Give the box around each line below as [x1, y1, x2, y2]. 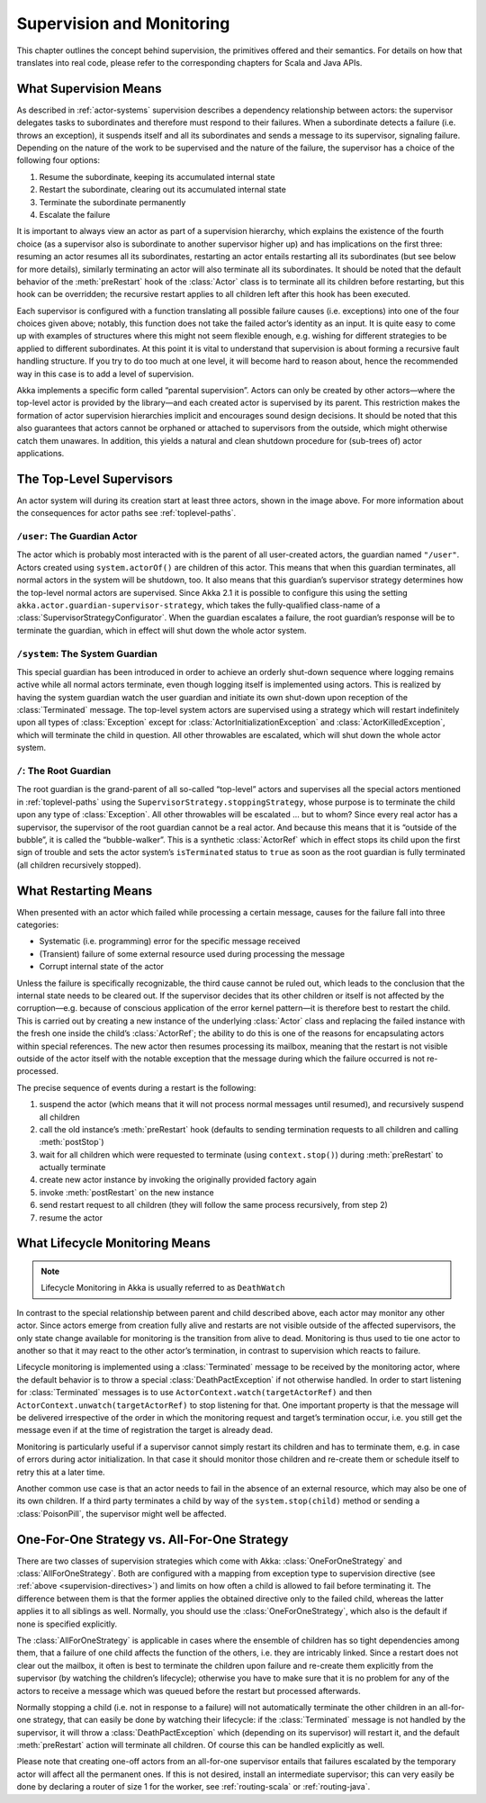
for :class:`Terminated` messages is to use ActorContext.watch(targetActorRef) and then [16, 1387, 373, 1398]
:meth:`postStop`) [39, 1137, 104, 1148]
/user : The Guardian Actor [16, 530, 138, 543]
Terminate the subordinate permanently [39, 196, 186, 207]
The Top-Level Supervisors [16, 471, 173, 486]
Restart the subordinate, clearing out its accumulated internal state [39, 185, 287, 195]
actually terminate [39, 1162, 106, 1173]
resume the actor [39, 1212, 103, 1223]
